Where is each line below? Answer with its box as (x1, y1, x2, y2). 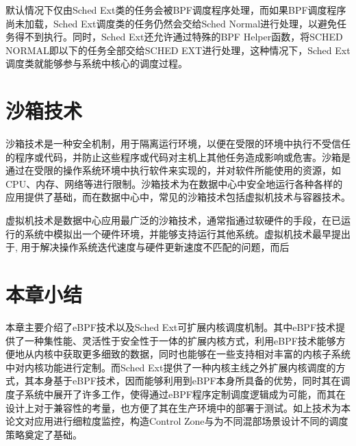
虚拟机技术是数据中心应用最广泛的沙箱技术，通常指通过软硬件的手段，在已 (5, 213, 341, 227)
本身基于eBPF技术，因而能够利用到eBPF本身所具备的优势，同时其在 (34, 373, 341, 388)
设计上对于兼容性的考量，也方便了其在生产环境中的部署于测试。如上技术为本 (5, 400, 351, 414)
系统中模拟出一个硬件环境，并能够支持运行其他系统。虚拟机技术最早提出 (24, 226, 351, 240)
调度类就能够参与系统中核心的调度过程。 (5, 56, 188, 71)
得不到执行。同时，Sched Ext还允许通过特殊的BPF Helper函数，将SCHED (14, 29, 343, 44)
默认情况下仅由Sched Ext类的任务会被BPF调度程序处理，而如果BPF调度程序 (5, 3, 346, 16)
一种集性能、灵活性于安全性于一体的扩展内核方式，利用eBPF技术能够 (24, 333, 336, 347)
